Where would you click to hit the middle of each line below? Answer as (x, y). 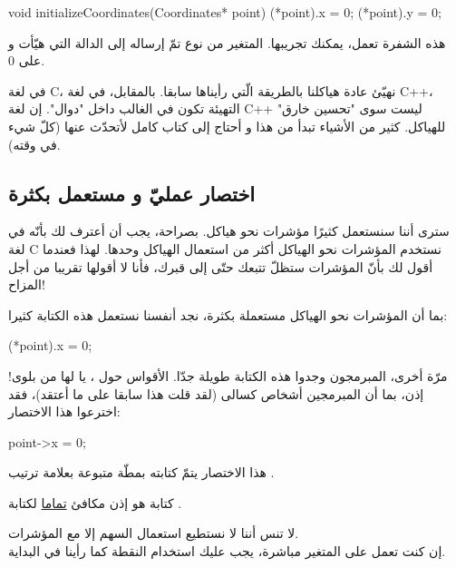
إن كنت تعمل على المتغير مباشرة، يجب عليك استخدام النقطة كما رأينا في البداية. (227, 551)
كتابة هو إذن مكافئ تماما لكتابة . (95, 502)
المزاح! (27, 284)
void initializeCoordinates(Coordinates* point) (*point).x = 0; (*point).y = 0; (225, 12)
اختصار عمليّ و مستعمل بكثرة (132, 193)
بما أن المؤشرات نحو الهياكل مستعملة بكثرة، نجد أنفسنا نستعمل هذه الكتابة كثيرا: (228, 314)
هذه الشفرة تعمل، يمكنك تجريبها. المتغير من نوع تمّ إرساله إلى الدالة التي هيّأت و (227, 42)
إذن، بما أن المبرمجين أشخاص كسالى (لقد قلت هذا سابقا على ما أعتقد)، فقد (216, 393)
